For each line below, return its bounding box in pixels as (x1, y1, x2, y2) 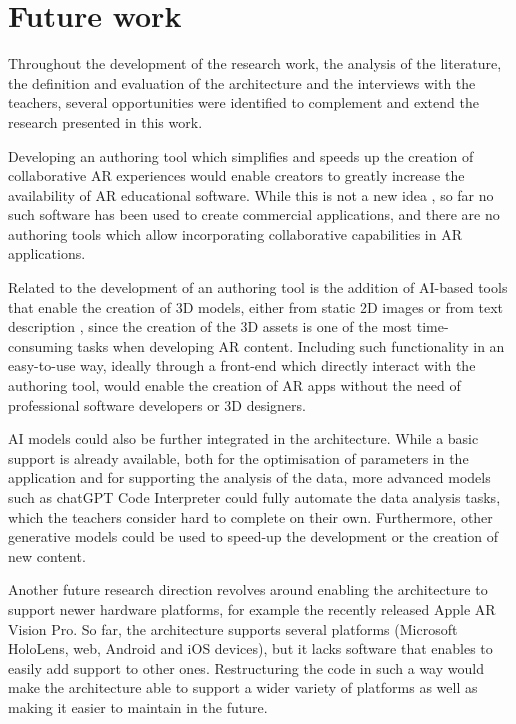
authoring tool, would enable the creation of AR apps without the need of (8, 375, 461, 396)
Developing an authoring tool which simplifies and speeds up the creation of (8, 145, 474, 166)
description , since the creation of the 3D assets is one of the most (8, 316, 413, 337)
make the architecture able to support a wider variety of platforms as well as (8, 677, 478, 698)
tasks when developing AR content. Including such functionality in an (77, 335, 505, 356)
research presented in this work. (8, 111, 203, 132)
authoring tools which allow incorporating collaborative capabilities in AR (8, 223, 463, 244)
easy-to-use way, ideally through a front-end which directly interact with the (8, 355, 476, 376)
